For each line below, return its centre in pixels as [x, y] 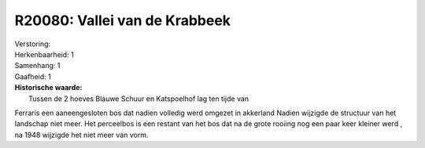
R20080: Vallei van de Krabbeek [123, 20]
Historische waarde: [48, 88]
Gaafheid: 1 [33, 76]
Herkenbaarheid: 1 [44, 54]
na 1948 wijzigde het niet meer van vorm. [81, 135]
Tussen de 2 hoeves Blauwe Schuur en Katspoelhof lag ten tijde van [139, 99]
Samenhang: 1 [37, 66]
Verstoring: [33, 44]
